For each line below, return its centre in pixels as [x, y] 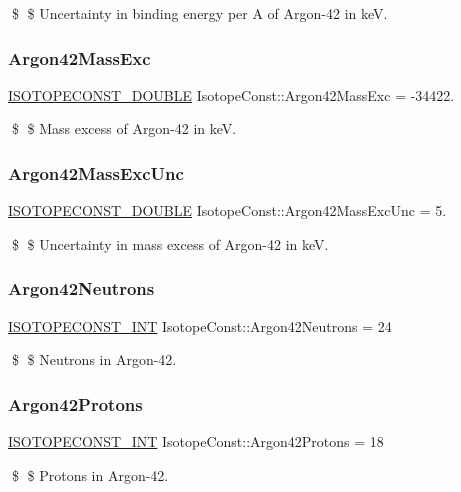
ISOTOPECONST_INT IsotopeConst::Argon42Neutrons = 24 [200, 325]
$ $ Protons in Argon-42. [90, 474]
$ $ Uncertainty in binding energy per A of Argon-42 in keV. [199, 13]
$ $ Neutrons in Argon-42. [94, 359]
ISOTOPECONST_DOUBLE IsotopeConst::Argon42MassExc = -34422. [231, 94]
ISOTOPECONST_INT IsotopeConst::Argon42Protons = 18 [196, 441]
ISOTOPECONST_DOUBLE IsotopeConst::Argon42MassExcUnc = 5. [227, 210]
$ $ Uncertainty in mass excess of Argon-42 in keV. [170, 243]
